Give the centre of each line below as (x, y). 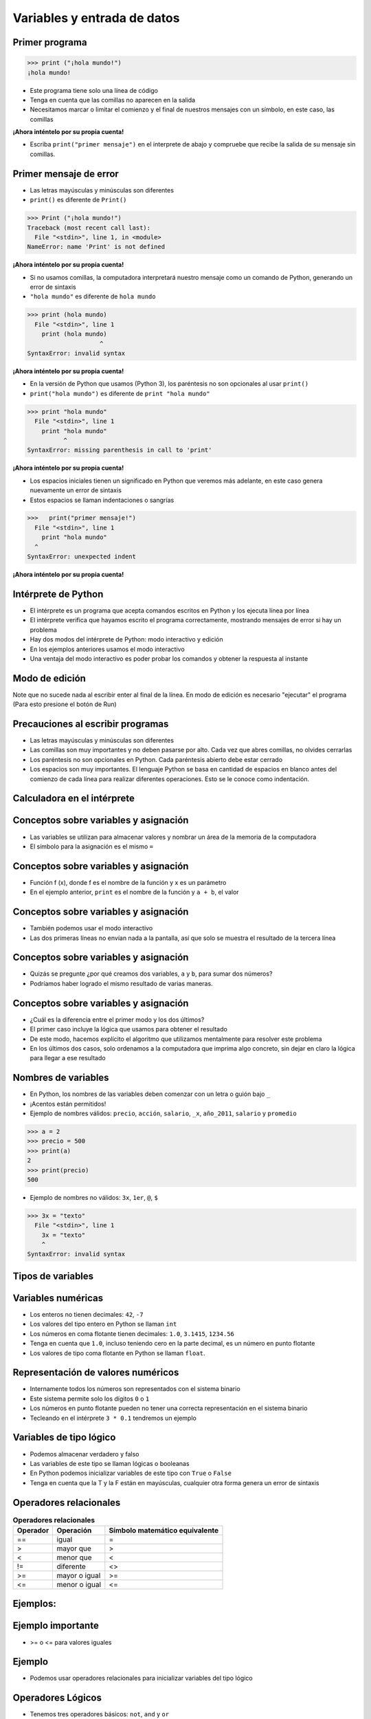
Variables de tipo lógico (64, 1437)
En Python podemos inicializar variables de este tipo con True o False (131, 1473)
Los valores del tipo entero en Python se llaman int (103, 1324)
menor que (74, 1557)
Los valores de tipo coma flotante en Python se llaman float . (117, 1353)
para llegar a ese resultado (68, 1058)
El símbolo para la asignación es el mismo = (92, 846)
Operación (74, 1530)
